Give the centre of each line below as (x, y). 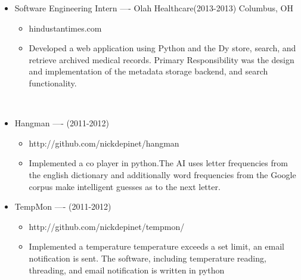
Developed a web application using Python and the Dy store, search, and (162, 48)
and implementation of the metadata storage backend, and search (148, 71)
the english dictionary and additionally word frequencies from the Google (162, 174)
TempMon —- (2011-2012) (63, 206)
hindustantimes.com (65, 28)
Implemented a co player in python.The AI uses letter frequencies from (158, 163)
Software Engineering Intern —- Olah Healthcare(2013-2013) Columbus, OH (154, 8)
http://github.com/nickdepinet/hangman (104, 143)
